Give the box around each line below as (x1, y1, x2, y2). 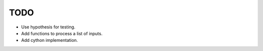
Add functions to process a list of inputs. (21, 30, 103, 36)
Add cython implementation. (21, 38, 78, 43)
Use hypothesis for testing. (21, 24, 75, 30)
